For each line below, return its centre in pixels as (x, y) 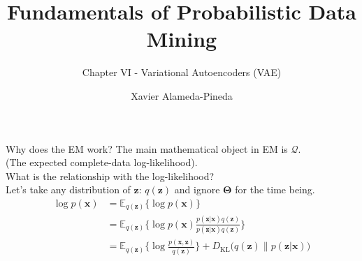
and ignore (197, 189)
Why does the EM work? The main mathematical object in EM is (147, 148)
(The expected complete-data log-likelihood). (102, 162)
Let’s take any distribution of (68, 189)
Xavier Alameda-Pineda (182, 95)
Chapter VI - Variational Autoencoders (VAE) (182, 72)
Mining (182, 39)
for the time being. (275, 189)
